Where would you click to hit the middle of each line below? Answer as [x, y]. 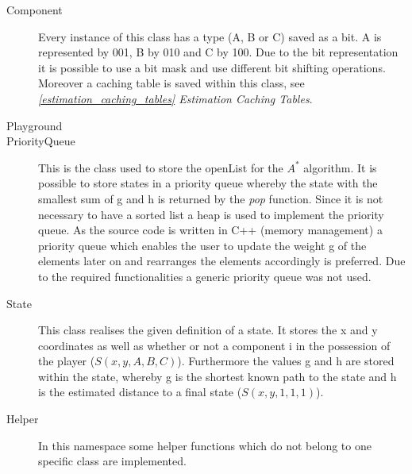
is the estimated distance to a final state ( [140, 392]
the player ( [67, 361]
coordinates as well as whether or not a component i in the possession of [214, 345]
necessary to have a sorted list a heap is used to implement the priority [211, 214]
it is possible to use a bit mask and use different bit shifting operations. [212, 67]
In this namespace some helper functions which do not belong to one [205, 445]
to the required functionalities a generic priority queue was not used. [205, 276]
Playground [35, 125]
